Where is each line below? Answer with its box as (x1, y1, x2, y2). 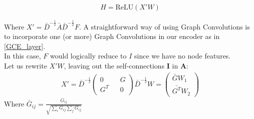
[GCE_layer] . (4, 40, 46, 51)
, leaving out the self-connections (64, 60, 165, 70)
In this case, (4, 50, 41, 61)
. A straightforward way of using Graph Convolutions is (79, 21, 250, 31)
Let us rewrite (4, 60, 47, 70)
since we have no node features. (134, 50, 231, 61)
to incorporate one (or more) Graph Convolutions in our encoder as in (4, 31, 220, 41)
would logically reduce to (50, 50, 127, 61)
